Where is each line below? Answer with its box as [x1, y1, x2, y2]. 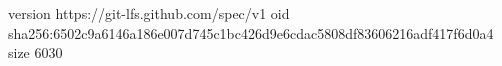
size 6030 [8, 42, 63, 63]
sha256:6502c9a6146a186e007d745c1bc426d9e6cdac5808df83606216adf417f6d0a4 [8, 22, 494, 43]
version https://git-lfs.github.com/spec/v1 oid [8, 3, 290, 23]
